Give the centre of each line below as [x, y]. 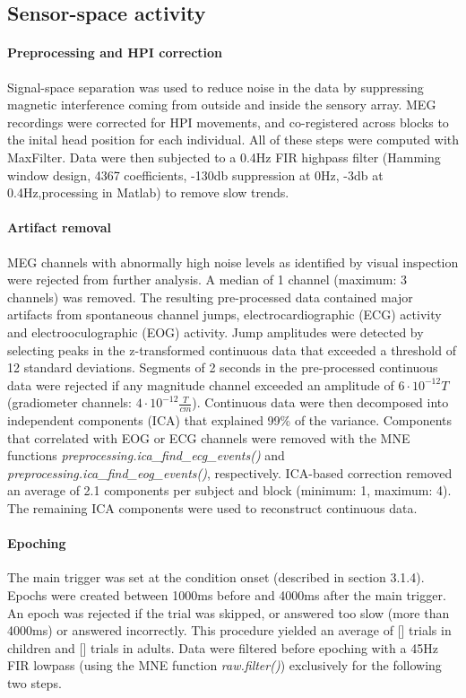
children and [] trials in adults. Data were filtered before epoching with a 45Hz [223, 647]
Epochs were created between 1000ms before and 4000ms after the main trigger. [227, 595]
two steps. [35, 683]
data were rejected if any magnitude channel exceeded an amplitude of [201, 384]
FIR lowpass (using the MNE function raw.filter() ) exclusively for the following [224, 665]
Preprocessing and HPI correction [115, 52]
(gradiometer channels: [69, 402]
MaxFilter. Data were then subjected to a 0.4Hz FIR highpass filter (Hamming [224, 157]
